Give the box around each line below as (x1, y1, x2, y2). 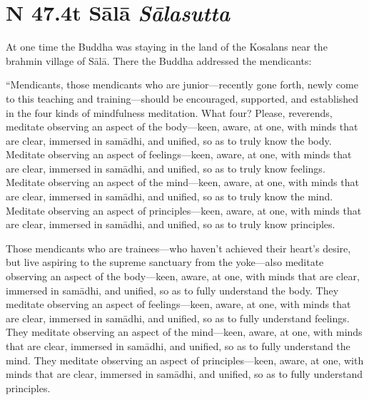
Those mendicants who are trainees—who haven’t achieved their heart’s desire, (6, 240, 351, 255)
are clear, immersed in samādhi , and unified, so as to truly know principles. (6, 217, 335, 232)
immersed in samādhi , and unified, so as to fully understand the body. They (6, 282, 339, 297)
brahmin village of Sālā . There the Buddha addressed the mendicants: (6, 53, 312, 68)
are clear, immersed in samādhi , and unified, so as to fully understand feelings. (6, 310, 350, 325)
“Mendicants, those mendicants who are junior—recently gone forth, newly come (6, 77, 358, 92)
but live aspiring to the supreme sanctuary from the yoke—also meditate (6, 255, 324, 270)
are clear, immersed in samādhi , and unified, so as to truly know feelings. (6, 160, 325, 175)
